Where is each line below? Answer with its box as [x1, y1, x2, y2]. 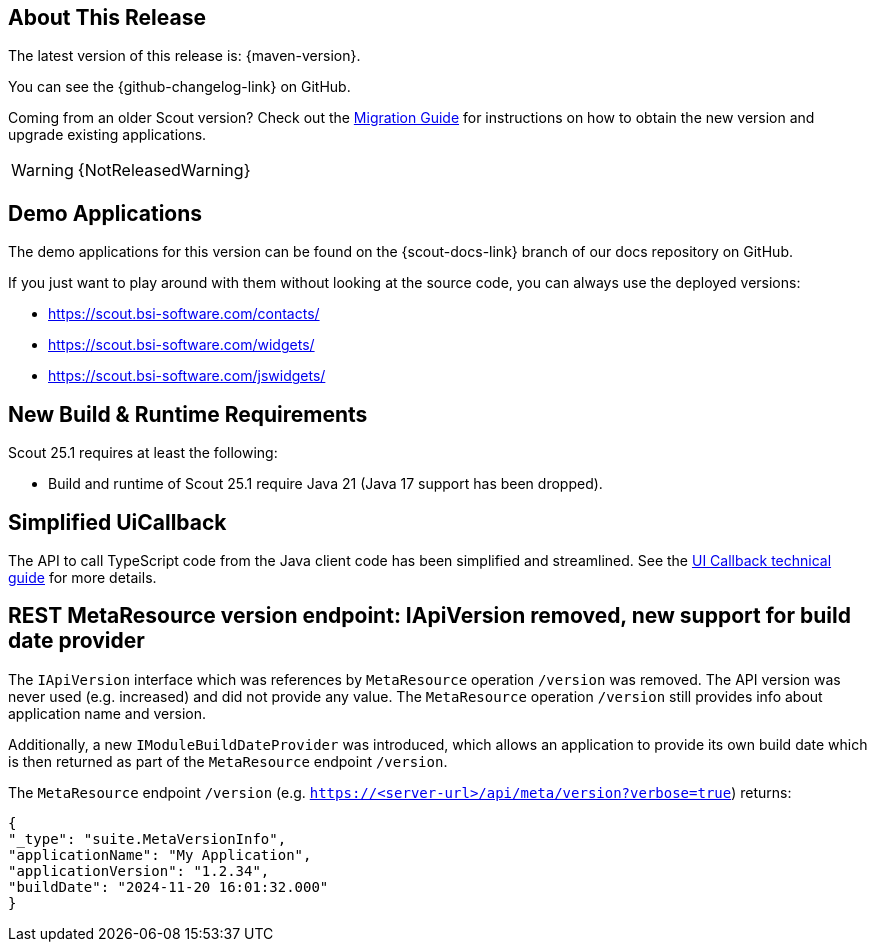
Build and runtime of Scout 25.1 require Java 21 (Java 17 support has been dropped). [48, 475, 603, 493]
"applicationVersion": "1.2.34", [8, 862, 270, 879]
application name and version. [8, 704, 207, 722]
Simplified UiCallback [8, 509, 227, 535]
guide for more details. [8, 568, 157, 586]
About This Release [8, 5, 206, 30]
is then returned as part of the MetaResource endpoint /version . [8, 752, 448, 770]
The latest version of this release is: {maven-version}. [8, 47, 361, 65]
